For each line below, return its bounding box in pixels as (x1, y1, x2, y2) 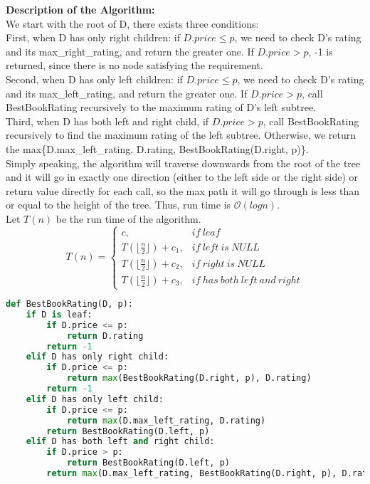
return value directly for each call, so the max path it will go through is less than (6, 183, 360, 198)
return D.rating (66, 330, 144, 341)
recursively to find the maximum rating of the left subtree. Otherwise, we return (6, 127, 356, 142)
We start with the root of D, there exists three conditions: (6, 16, 259, 31)
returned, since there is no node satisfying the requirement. (6, 58, 263, 73)
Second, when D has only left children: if (6, 71, 183, 86)
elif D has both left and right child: (26, 436, 215, 447)
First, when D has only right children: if (6, 30, 180, 45)
